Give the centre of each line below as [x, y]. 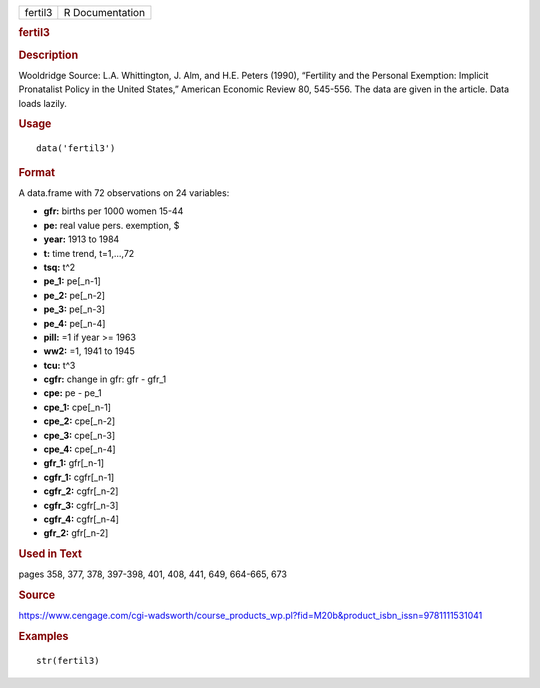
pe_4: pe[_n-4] [74, 323]
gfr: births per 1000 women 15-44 [113, 211]
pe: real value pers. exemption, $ [111, 225]
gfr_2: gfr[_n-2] [76, 533]
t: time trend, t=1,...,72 [89, 253]
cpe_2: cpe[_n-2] [79, 421]
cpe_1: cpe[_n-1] [77, 407]
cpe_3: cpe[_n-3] [79, 435]
